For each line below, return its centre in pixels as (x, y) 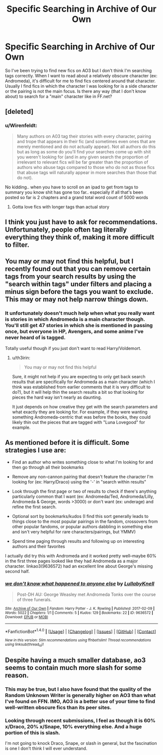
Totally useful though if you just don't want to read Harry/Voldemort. (73, 348)
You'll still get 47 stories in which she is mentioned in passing (79, 326)
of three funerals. (34, 599)
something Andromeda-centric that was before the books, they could (81, 417)
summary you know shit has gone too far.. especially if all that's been (74, 192)
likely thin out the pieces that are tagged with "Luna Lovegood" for (79, 422)
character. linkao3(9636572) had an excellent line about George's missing (79, 566)
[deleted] (19, 112)
